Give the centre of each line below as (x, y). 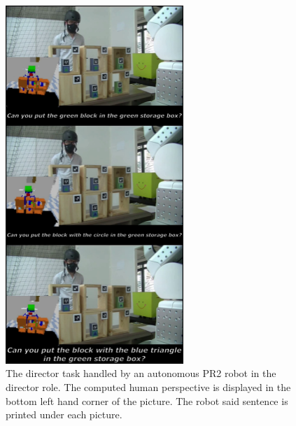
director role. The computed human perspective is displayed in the (148, 386)
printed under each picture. (64, 414)
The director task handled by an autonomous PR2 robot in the (141, 373)
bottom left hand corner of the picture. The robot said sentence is (147, 400)
